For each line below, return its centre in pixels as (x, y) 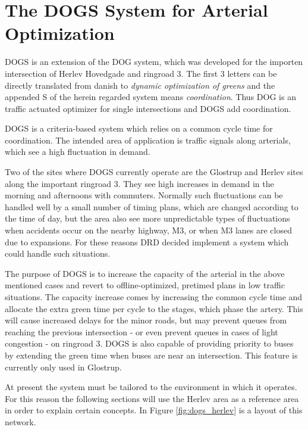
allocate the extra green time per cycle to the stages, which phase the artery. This (154, 308)
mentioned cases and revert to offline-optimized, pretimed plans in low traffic (145, 285)
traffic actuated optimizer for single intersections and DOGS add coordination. (148, 108)
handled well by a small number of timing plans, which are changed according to (152, 206)
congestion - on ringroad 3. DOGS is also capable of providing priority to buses (149, 343)
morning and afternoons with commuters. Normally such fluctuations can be (144, 195)
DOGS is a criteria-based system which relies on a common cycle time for (139, 128)
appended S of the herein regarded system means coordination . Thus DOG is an (150, 97)
